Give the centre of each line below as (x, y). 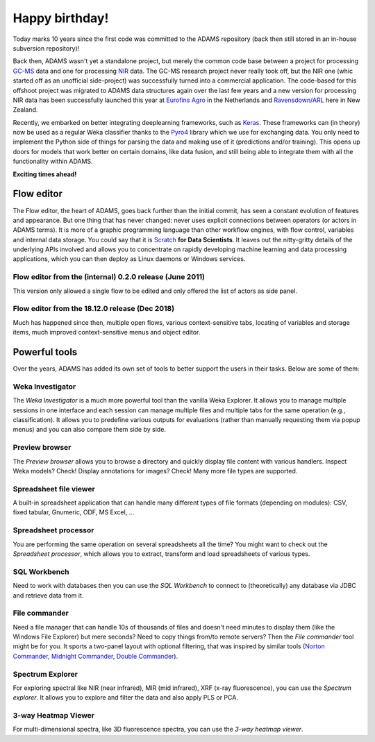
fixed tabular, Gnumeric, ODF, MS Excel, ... (74, 512)
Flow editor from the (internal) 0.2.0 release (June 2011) (109, 277)
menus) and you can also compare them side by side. (90, 430)
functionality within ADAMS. (53, 161)
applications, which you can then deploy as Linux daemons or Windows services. (129, 259)
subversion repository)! (46, 48)
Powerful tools (45, 352)
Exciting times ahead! (45, 174)
